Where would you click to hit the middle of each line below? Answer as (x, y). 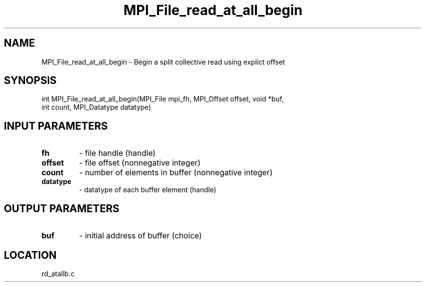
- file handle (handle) (117, 153)
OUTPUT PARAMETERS (62, 208)
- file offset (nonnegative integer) (140, 163)
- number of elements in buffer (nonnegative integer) (176, 173)
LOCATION (30, 255)
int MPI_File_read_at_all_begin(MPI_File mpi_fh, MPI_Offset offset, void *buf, (163, 99)
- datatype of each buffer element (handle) (148, 190)
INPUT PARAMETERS (56, 126)
